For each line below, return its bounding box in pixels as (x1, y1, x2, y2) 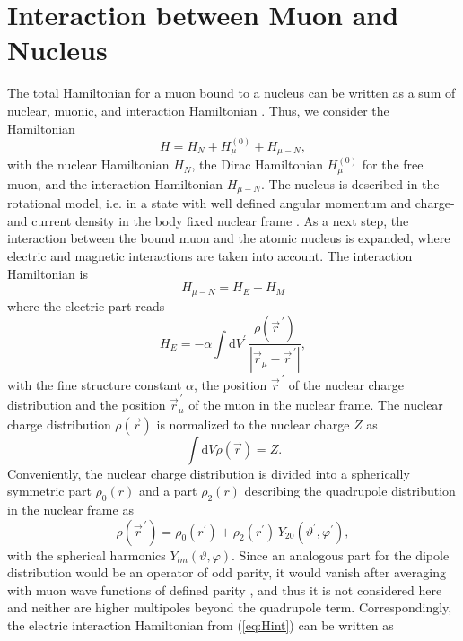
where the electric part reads (7, 296, 165, 315)
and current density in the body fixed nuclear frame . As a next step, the (7, 211, 409, 230)
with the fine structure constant (7, 375, 182, 394)
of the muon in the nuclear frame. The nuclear (188, 395, 443, 414)
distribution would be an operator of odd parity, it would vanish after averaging (7, 563, 446, 582)
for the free (362, 155, 424, 174)
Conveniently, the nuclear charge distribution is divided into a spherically (7, 463, 410, 482)
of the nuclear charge (288, 375, 404, 394)
